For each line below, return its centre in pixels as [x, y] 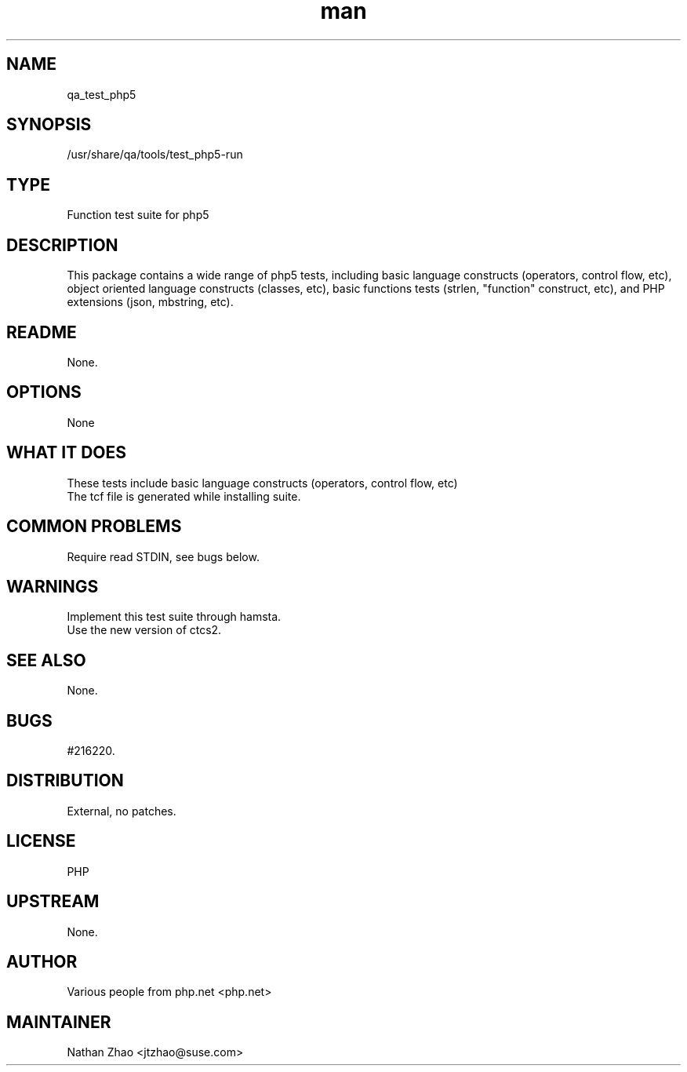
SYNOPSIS [49, 125]
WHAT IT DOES [67, 453]
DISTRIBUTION [65, 781]
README [42, 332]
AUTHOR [42, 961]
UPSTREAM [53, 902]
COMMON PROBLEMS [94, 527]
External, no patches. [122, 811]
